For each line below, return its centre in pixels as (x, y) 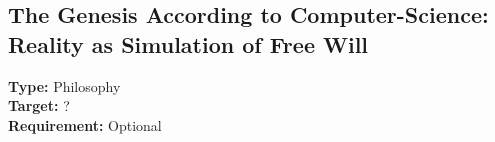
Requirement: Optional (85, 124)
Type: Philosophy (64, 85)
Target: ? (39, 105)
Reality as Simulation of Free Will (188, 43)
